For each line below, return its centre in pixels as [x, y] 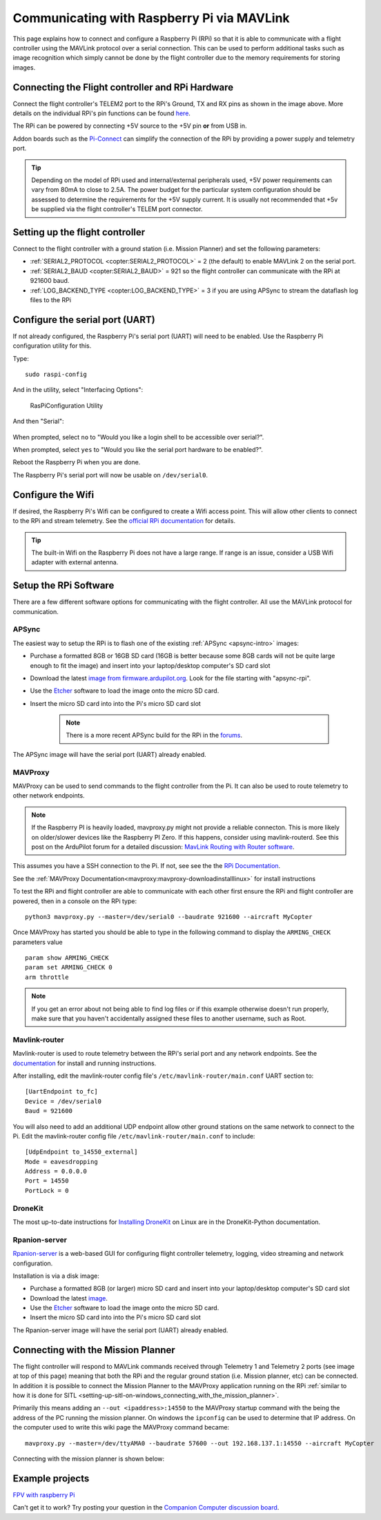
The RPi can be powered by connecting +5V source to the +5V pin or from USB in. [130, 126]
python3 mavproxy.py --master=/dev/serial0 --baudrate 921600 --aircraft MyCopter [169, 917]
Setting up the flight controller [79, 232]
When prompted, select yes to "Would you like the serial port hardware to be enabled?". [138, 450]
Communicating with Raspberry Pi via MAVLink [151, 18]
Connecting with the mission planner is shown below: [89, 1459]
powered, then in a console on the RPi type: [75, 901]
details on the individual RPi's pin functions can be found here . [102, 113]
